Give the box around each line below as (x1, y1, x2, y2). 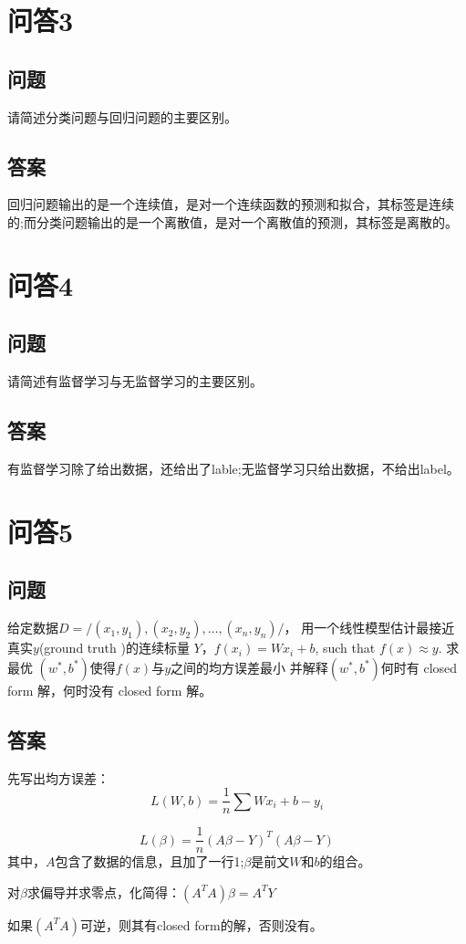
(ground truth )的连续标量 (38, 638, 190, 657)
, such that (315, 638, 376, 657)
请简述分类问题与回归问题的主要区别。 (7, 107, 237, 126)
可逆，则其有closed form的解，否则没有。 (79, 915, 323, 934)
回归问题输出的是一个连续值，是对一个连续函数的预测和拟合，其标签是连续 (7, 194, 454, 214)
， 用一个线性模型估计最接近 (284, 618, 455, 637)
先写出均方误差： (7, 768, 109, 787)
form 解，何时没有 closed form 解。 (7, 680, 212, 699)
